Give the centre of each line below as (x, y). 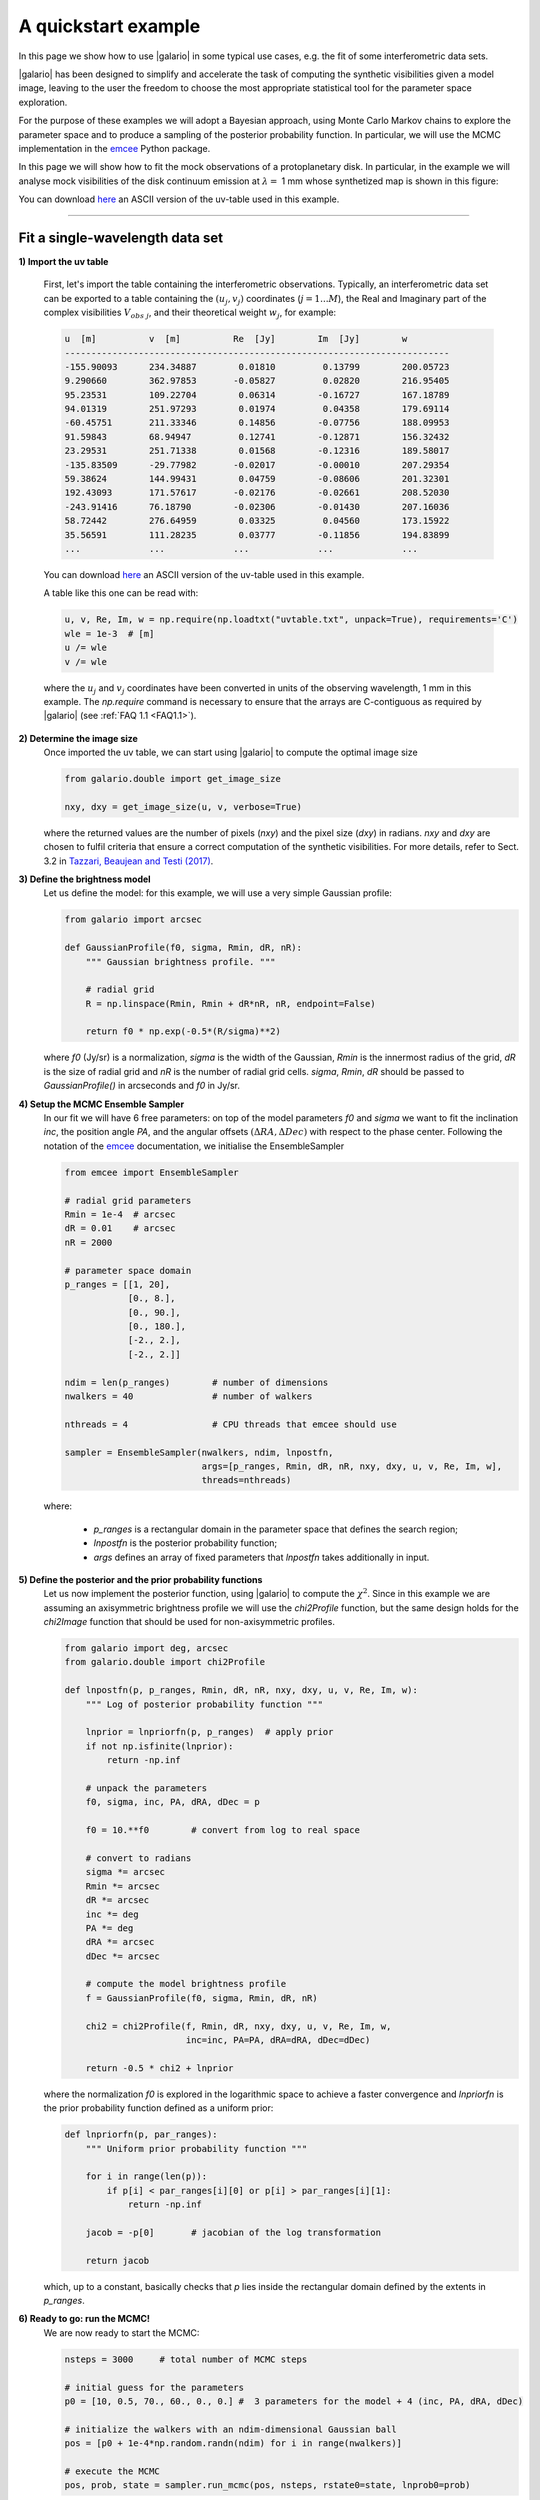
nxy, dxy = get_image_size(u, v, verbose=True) (183, 806)
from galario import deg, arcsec (146, 1648)
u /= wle (86, 648)
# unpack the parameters (146, 1788)
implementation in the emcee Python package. (114, 148)
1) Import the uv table (63, 261)
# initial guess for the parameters (154, 2387)
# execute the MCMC (112, 2471)
